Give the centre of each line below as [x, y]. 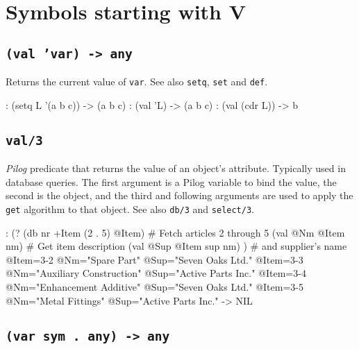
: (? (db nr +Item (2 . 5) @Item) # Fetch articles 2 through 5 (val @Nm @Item [175, 232]
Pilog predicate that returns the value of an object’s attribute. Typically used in [176, 168]
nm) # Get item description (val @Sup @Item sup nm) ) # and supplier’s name [176, 246]
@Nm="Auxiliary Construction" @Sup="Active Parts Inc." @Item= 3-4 [156, 273]
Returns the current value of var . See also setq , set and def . [137, 82]
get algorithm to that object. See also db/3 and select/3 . [130, 208]
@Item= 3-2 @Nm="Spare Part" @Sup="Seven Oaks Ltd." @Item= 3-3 [155, 259]
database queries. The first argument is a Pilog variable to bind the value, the [171, 181]
